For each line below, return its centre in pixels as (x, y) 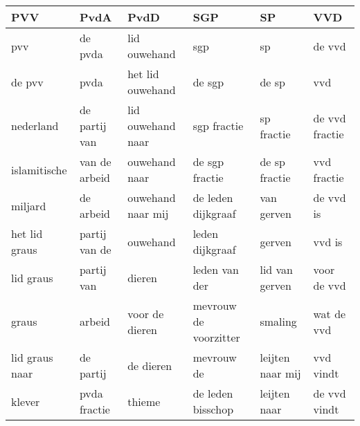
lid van (277, 269)
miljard (29, 205)
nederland (35, 126)
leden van (216, 269)
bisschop (213, 409)
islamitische (39, 169)
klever (26, 401)
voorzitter (216, 337)
